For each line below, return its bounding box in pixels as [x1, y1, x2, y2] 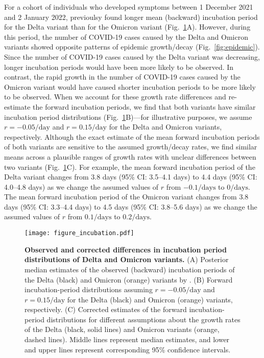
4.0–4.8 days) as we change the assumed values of [4, 181, 159, 192]
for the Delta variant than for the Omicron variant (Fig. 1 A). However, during [4, 21, 251, 32]
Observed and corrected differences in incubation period [25, 244, 227, 254]
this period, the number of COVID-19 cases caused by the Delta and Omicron [4, 31, 248, 42]
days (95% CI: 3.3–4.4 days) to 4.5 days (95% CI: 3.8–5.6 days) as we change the [4, 201, 257, 212]
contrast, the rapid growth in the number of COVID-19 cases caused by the [4, 71, 241, 82]
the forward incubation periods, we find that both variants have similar [33, 101, 256, 112]
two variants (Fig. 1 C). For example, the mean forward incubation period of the [4, 161, 255, 172]
